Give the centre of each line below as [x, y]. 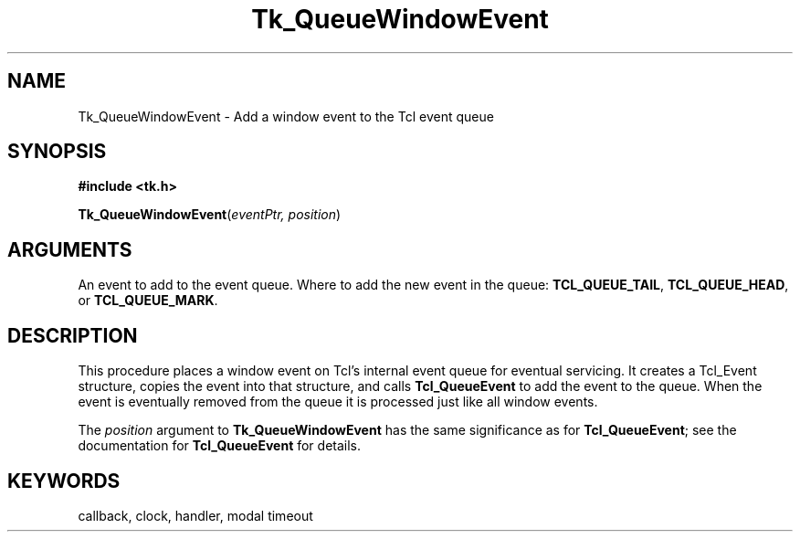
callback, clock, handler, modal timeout [195, 515]
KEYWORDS [64, 481]
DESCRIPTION [73, 335]
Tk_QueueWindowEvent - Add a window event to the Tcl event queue [286, 116]
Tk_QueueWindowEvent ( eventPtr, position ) [210, 215]
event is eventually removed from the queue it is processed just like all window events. [338, 402]
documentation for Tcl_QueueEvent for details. [220, 446]
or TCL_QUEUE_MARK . [148, 301]
